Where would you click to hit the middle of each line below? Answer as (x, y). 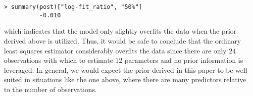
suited (13, 79)
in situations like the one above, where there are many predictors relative (135, 79)
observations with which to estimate (59, 60)
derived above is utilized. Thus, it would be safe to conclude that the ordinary (123, 40)
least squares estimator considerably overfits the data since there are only (115, 50)
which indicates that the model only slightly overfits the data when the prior (120, 31)
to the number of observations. (51, 89)
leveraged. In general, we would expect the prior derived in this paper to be (119, 70)
